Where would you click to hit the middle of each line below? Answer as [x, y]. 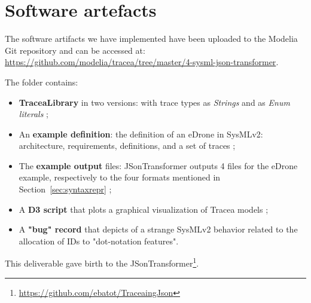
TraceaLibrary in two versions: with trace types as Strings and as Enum [154, 102]
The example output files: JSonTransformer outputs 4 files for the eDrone [158, 165]
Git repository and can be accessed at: [75, 50]
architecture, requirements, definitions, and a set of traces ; [127, 146]
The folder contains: [42, 82]
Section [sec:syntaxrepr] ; [65, 189]
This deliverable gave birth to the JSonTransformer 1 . [102, 262]
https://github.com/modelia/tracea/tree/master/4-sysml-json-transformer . [142, 62]
